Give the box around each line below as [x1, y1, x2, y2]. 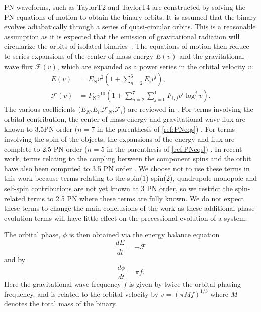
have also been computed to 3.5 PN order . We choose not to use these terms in [4, 163, 250, 173]
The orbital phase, [4, 229, 61, 240]
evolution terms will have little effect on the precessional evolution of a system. [4, 212, 247, 223]
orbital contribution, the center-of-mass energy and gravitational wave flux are [4, 113, 245, 124]
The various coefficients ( [4, 104, 81, 114]
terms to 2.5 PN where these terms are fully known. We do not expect [27, 193, 244, 203]
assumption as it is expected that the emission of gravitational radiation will [4, 31, 240, 41]
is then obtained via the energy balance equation [69, 229, 220, 240]
